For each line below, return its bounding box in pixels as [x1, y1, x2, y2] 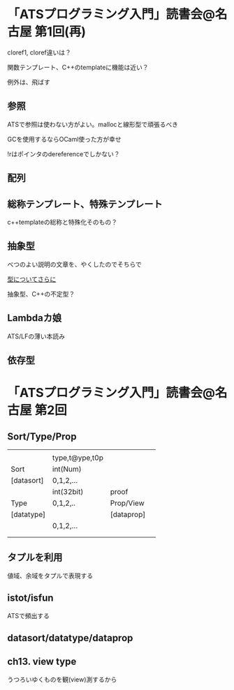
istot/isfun [7, 592, 54, 604]
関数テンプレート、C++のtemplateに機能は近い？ [7, 63, 149, 71]
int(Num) [52, 464, 82, 474]
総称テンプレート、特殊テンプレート [7, 198, 163, 210]
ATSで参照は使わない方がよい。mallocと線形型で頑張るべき [7, 120, 179, 128]
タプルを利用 [7, 552, 63, 564]
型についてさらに [7, 275, 57, 283]
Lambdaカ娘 [7, 312, 61, 324]
